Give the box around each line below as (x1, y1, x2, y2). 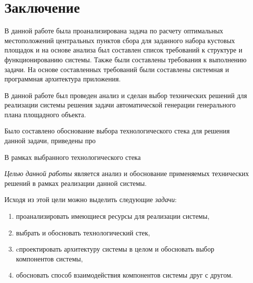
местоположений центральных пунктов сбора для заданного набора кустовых (4, 35, 235, 45)
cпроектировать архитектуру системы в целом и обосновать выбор (16, 244, 214, 254)
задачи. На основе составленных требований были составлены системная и (4, 64, 229, 74)
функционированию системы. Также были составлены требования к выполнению (4, 54, 247, 64)
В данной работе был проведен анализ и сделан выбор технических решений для (4, 90, 247, 100)
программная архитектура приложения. (4, 74, 121, 84)
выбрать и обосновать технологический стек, (16, 227, 150, 237)
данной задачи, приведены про (4, 135, 96, 146)
